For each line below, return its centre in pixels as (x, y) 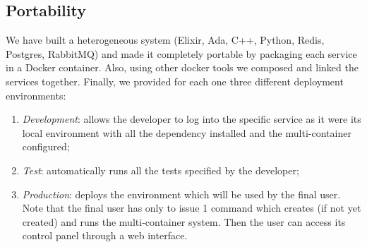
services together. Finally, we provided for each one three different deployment (175, 81)
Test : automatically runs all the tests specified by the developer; (161, 170)
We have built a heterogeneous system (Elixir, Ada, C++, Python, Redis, (165, 40)
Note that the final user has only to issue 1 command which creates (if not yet (192, 208)
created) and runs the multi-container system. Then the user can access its (184, 221)
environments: (36, 95)
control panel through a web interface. (105, 235)
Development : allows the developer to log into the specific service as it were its (192, 119)
